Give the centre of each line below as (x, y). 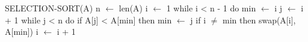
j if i (198, 19)
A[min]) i (22, 31)
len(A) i (133, 8)
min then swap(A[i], (259, 19)
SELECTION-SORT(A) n (53, 8)
